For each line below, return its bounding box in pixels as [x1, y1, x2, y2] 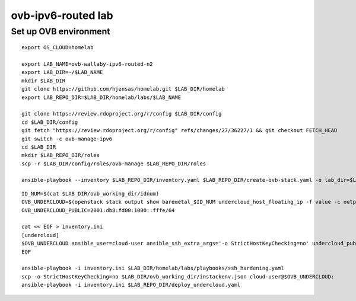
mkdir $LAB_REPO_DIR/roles [21, 152, 100, 159]
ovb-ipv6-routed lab [11, 9, 113, 22]
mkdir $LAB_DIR [21, 77, 66, 84]
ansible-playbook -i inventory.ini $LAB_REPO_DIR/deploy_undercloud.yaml [21, 281, 241, 289]
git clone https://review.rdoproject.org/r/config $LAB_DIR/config [21, 110, 222, 117]
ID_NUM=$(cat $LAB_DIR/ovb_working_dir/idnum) [21, 190, 160, 197]
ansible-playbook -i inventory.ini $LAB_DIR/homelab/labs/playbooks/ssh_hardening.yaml [21, 265, 285, 272]
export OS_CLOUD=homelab [21, 44, 94, 51]
